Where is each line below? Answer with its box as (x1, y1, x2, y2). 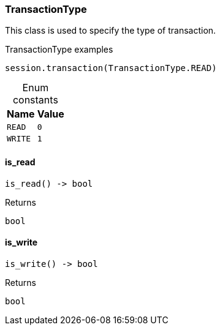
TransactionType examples (5, 44, 113, 55)
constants (12, 94, 58, 107)
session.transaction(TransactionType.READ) (5, 63, 217, 73)
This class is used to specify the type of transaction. (5, 25, 216, 36)
